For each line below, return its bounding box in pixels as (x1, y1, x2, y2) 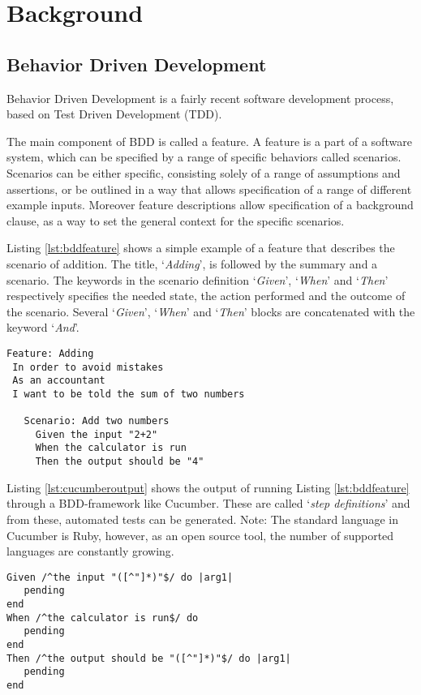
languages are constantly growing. (6, 543, 174, 560)
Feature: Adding (6, 347, 94, 359)
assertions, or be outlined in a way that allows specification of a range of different (6, 180, 412, 197)
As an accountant (12, 375, 105, 387)
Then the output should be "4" (35, 456, 204, 468)
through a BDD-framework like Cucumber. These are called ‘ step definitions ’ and (6, 495, 410, 512)
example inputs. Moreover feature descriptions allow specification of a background (6, 196, 414, 213)
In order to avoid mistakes (12, 361, 164, 373)
